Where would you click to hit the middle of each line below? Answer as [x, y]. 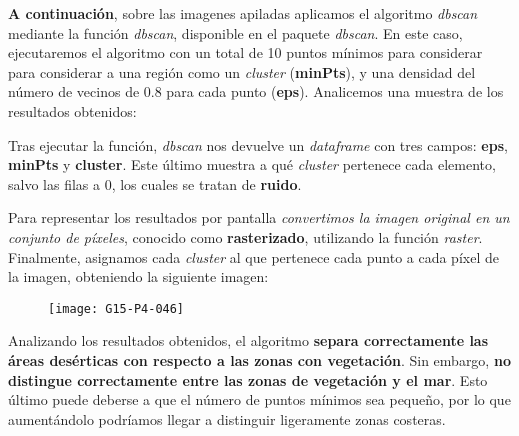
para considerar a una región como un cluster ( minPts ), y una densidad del [242, 71]
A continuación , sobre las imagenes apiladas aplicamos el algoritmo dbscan [243, 13]
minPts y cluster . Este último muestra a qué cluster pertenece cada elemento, [252, 164]
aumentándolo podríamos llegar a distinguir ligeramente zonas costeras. [227, 418]
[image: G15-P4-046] [116, 308]
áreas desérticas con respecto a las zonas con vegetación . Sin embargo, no [259, 359]
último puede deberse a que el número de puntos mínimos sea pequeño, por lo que [259, 399]
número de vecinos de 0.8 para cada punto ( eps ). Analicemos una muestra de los [256, 91]
